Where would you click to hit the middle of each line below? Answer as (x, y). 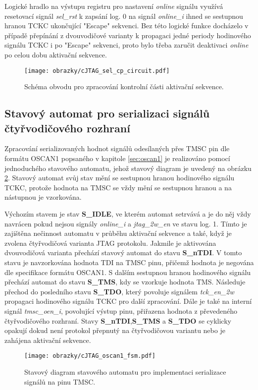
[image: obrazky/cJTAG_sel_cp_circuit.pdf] (97, 71)
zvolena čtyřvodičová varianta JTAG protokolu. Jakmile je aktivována (110, 243)
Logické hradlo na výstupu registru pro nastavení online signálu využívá (114, 6)
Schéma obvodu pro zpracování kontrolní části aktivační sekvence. (124, 86)
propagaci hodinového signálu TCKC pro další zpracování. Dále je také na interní (128, 301)
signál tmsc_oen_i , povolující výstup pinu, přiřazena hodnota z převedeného (121, 310)
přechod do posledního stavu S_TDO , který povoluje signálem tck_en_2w (119, 291)
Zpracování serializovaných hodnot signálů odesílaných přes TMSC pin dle (117, 148)
